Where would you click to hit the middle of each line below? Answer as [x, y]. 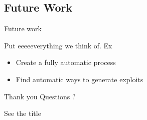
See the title [23, 113]
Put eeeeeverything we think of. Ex [58, 45]
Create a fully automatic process [66, 62]
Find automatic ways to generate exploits [80, 79]
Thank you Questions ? [40, 96]
